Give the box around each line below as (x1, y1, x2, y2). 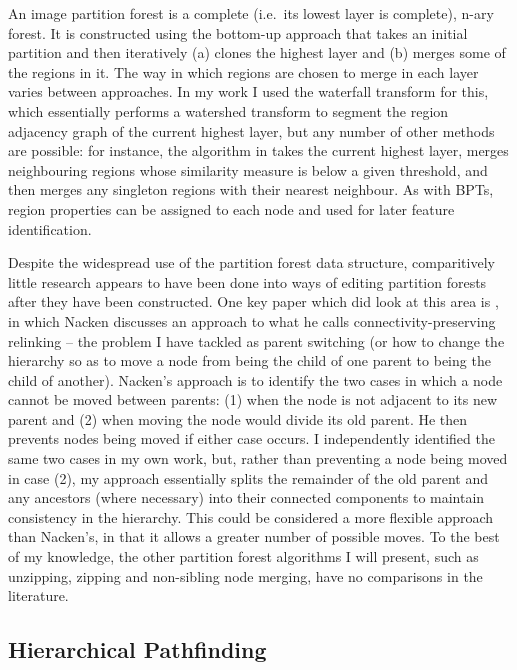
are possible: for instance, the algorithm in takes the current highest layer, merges (8, 140, 509, 161)
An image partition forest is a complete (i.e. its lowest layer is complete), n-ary (8, 3, 494, 23)
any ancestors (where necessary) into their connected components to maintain (8, 487, 485, 508)
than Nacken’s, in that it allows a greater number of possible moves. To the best (8, 526, 500, 547)
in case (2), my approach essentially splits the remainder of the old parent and (8, 467, 489, 488)
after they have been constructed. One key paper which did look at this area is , (8, 291, 499, 312)
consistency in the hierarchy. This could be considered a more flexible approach (8, 506, 494, 527)
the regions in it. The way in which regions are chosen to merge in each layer (8, 61, 479, 82)
